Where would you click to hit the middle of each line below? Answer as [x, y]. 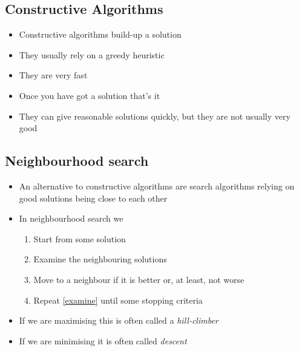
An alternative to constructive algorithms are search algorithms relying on [157, 186]
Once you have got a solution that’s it [90, 95]
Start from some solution [80, 238]
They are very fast [53, 75]
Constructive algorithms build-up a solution [100, 34]
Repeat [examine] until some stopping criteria [118, 300]
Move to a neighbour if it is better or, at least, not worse [139, 279]
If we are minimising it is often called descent [103, 340]
